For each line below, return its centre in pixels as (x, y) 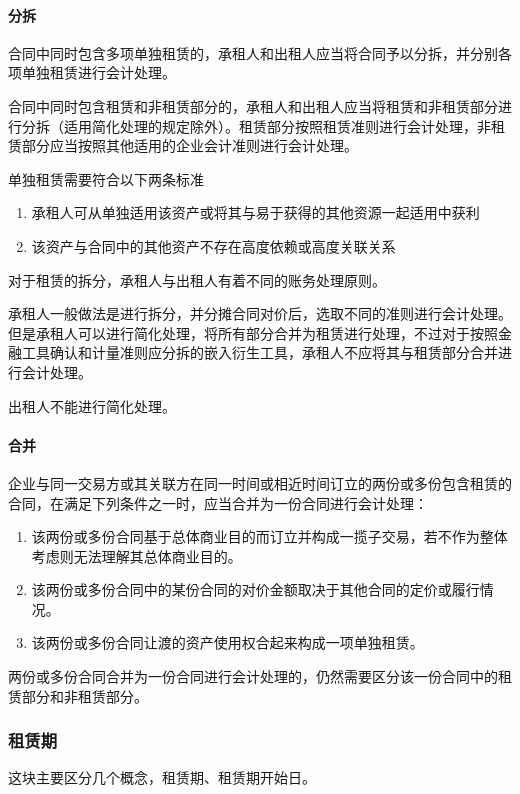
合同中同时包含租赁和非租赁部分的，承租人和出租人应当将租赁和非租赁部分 (253, 105)
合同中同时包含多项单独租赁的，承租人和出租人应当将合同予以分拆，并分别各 (260, 52)
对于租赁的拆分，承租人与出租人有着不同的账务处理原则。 (197, 279)
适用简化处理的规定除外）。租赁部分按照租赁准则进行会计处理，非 (277, 125)
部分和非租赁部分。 (84, 695)
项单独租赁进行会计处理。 (92, 72)
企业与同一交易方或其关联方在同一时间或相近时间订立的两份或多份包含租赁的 (260, 482)
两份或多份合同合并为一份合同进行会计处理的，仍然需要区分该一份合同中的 (253, 676)
